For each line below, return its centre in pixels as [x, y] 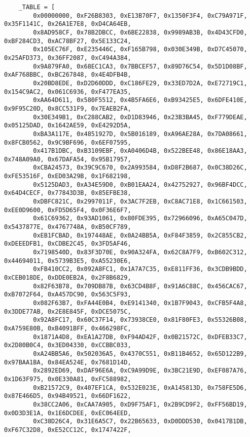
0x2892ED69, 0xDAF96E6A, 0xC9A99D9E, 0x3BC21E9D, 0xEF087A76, [140, 371]
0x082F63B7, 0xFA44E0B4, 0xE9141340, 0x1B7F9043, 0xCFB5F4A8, [140, 303]
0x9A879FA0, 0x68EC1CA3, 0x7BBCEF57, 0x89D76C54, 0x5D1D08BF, [140, 66]
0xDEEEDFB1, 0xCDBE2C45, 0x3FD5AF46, [68, 244]
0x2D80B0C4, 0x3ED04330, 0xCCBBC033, [68, 345]
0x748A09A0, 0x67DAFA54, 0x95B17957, [68, 159]
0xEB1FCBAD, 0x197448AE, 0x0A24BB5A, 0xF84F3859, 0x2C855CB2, [140, 235]
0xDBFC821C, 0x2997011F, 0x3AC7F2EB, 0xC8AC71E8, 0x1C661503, [140, 202]
